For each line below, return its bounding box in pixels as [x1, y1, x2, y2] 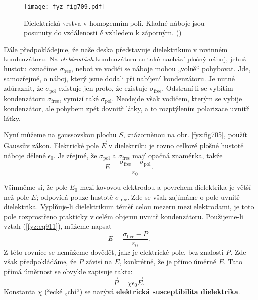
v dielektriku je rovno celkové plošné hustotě [108, 140, 244, 151]
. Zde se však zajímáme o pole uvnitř [127, 191, 240, 202]
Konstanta [4, 286, 36, 297]
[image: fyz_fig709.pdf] [24, 3, 106, 10]
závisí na [85, 256, 112, 267]
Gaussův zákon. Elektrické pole [4, 140, 99, 151]
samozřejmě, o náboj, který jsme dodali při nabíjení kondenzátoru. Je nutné [4, 73, 235, 83]
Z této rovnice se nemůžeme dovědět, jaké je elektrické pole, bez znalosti [4, 246, 224, 257]
